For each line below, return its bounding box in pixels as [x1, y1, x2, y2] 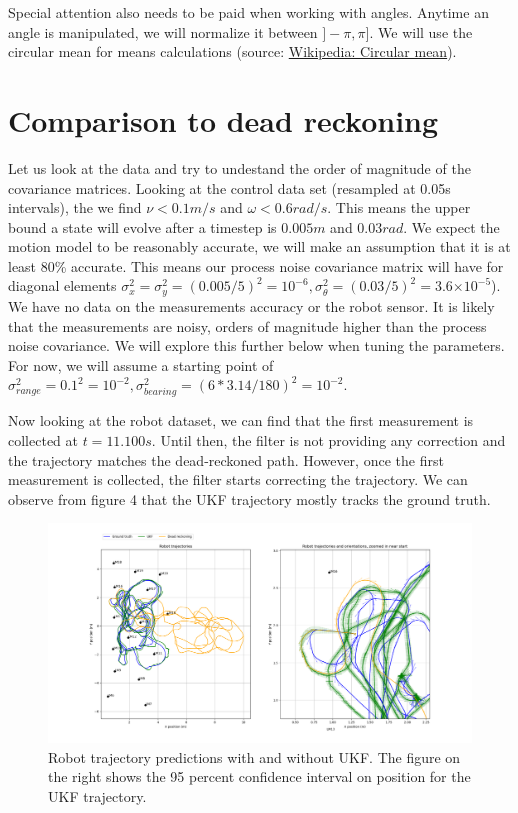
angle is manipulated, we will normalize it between [8, 21, 318, 42]
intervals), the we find [8, 197, 142, 218]
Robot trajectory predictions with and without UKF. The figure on [48, 746, 461, 767]
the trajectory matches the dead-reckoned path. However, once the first [8, 449, 444, 470]
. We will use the [369, 21, 473, 42]
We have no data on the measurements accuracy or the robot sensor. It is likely [8, 295, 495, 316]
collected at [8, 430, 78, 451]
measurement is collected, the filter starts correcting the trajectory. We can [8, 469, 468, 490]
